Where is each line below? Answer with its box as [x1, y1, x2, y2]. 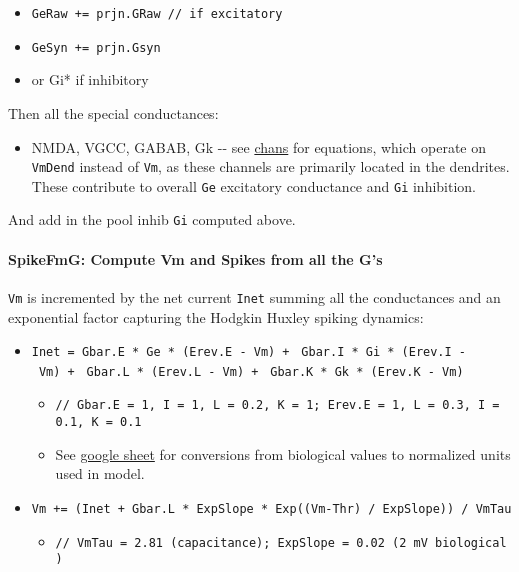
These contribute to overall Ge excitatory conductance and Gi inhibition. [31, 175, 477, 196]
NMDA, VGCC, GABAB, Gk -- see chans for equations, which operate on [31, 136, 487, 157]
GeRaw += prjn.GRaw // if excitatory [31, 7, 283, 21]
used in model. [55, 463, 145, 484]
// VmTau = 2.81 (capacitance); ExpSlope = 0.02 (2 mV [55, 535, 428, 550]
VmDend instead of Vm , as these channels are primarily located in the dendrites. [31, 156, 510, 177]
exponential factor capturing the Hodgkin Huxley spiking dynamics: [8, 306, 424, 327]
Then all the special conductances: [8, 102, 219, 123]
